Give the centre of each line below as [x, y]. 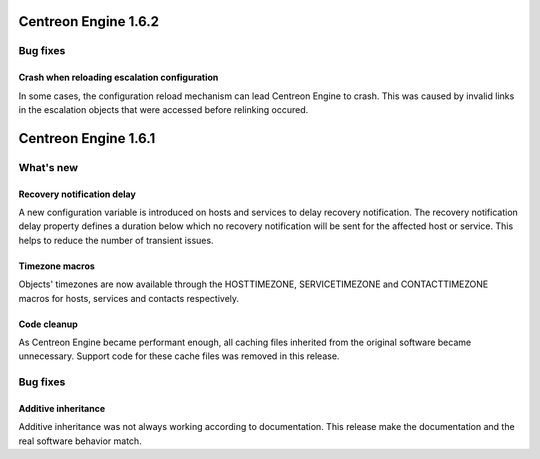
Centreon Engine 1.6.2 [89, 21]
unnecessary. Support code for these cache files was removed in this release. [179, 356]
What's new [48, 167]
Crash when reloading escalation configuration [118, 77]
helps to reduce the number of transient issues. [116, 240]
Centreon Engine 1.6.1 [87, 138]
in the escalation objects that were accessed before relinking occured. [163, 109]
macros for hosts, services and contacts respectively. [129, 298]
